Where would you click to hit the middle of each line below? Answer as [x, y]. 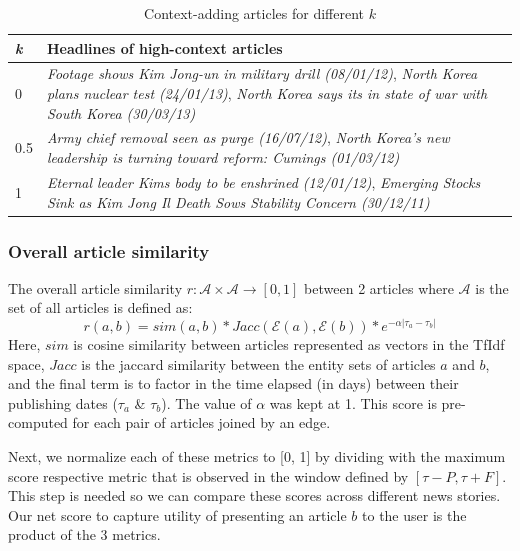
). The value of [206, 402]
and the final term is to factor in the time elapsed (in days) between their [233, 383]
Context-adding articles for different [254, 13]
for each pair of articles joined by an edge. [201, 422]
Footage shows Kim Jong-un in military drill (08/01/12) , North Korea [262, 73]
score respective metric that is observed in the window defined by [208, 475]
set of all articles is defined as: [100, 307]
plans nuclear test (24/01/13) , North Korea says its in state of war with [267, 93]
